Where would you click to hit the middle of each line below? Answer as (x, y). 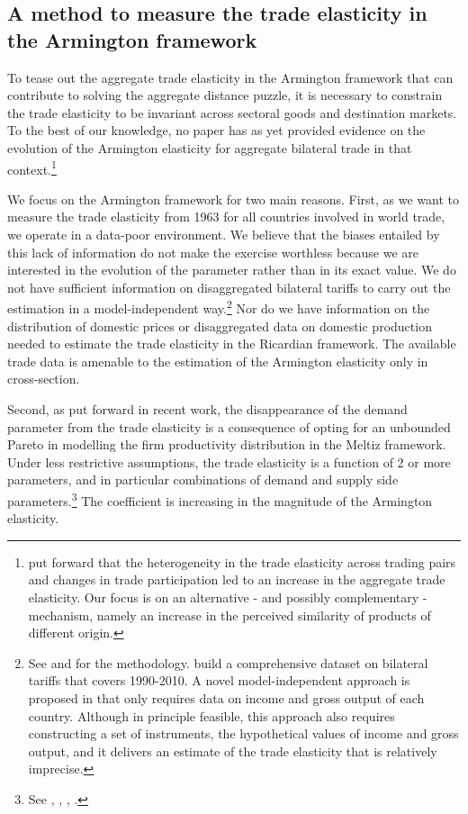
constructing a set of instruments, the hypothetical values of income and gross (243, 733)
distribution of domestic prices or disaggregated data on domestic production (220, 326)
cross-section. (44, 379)
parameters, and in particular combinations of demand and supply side (203, 479)
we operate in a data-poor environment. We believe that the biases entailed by (224, 234)
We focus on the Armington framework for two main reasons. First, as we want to (234, 199)
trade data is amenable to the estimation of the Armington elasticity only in (218, 361)
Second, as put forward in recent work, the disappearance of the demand (207, 409)
